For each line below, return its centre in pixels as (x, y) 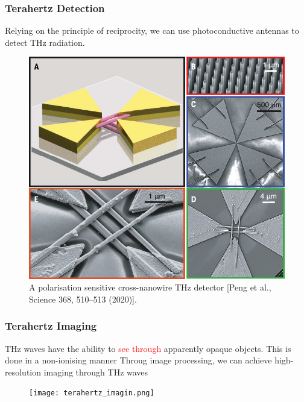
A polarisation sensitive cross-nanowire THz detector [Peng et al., (150, 287)
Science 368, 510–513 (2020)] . (83, 299)
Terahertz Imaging (51, 326)
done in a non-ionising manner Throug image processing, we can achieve (138, 360)
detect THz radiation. (45, 42)
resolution (23, 372)
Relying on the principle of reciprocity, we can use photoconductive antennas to (152, 30)
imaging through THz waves (96, 372)
